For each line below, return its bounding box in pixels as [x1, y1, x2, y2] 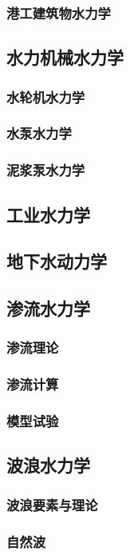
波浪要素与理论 [6, 494, 98, 514]
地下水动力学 [6, 249, 107, 274]
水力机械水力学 [6, 45, 124, 70]
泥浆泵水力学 [6, 160, 85, 180]
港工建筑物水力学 [6, 2, 111, 22]
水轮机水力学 [6, 86, 85, 106]
